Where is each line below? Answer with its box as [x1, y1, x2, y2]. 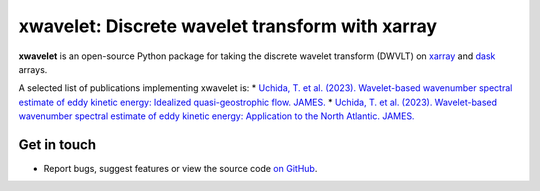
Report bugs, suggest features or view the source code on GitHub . [43, 163, 318, 175]
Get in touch [18, 136, 97, 153]
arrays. [18, 63, 48, 75]
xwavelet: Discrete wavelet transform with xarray [18, 15, 438, 37]
